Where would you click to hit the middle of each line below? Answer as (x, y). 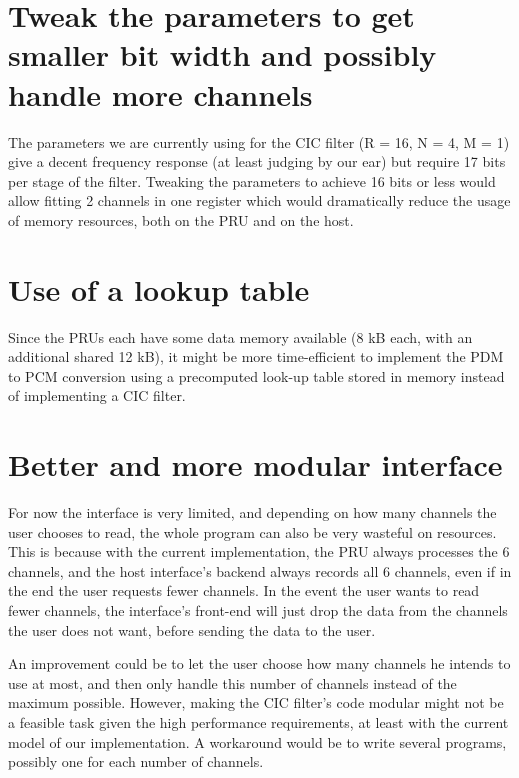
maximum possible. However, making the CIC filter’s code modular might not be (256, 702)
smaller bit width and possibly (222, 54)
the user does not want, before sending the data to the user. (192, 629)
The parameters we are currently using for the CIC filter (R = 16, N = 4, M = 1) (259, 141)
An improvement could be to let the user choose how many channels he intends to (259, 663)
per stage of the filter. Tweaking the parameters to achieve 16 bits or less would (252, 180)
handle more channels (160, 93)
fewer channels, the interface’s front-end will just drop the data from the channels (258, 610)
